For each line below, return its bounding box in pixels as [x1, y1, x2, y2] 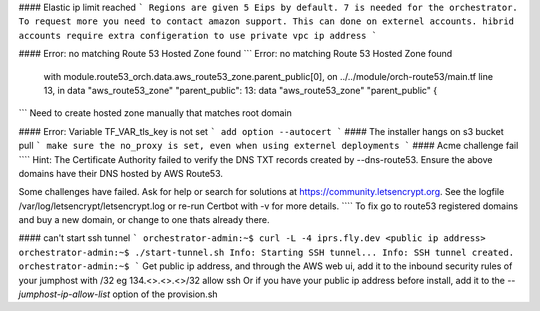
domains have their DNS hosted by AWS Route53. [18, 167, 224, 179]
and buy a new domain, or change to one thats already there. [18, 214, 270, 226]
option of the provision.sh [111, 288, 219, 300]
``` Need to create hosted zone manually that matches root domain [18, 107, 292, 119]
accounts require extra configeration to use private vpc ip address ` [18, 30, 378, 41]
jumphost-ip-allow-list [18, 288, 110, 300]
